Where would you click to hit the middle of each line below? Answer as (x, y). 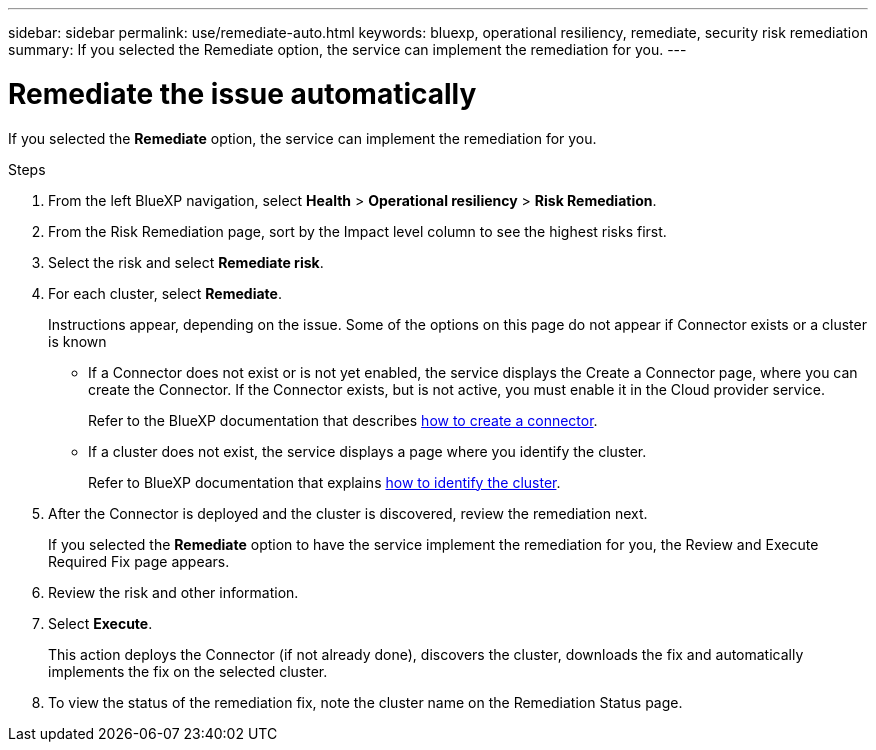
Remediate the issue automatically (242, 93)
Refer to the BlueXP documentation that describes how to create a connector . (343, 420)
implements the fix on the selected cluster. (188, 671)
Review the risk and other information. (173, 592)
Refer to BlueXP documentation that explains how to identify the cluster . (324, 482)
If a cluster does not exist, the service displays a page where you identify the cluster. (367, 451)
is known (77, 341)
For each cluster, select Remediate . (165, 293)
